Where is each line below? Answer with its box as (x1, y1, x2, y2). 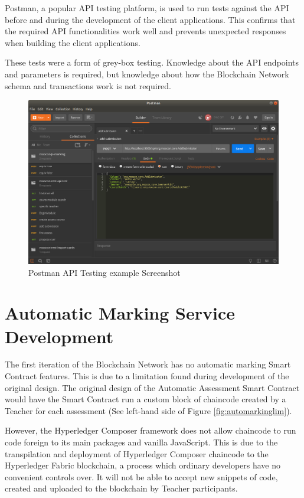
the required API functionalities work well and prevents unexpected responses (5, 25, 286, 37)
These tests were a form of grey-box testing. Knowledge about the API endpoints (5, 56, 299, 69)
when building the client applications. (5, 36, 140, 48)
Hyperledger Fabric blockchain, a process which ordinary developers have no (5, 459, 280, 471)
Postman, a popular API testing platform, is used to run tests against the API (5, 2, 289, 14)
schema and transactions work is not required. (5, 79, 172, 92)
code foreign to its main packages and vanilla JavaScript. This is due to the (5, 436, 278, 448)
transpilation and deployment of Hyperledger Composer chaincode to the (5, 447, 269, 460)
